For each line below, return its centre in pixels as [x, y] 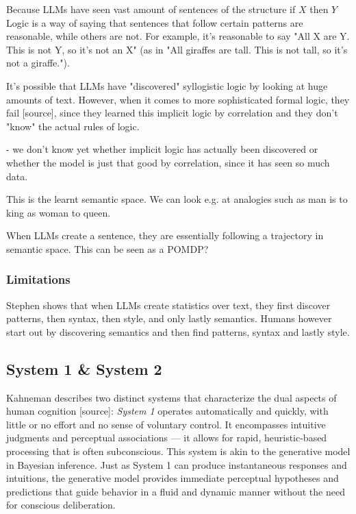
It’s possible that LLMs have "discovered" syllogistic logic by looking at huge [167, 85]
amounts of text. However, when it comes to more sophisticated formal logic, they [178, 99]
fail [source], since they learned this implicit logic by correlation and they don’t [172, 113]
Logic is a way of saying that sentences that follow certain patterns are [155, 22]
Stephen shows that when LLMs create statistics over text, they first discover [168, 305]
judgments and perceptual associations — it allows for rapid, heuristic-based [167, 438]
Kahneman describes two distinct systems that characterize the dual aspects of [171, 397]
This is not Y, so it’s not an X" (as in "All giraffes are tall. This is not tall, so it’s [177, 49]
